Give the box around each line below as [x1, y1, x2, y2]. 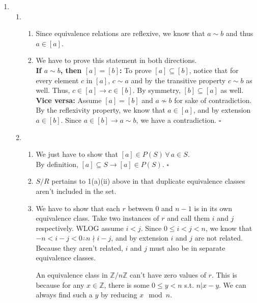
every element [36, 75, 79, 85]
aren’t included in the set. [36, 185, 117, 196]
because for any [36, 279, 84, 290]
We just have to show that [36, 149, 118, 159]
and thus [225, 28, 253, 39]
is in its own [194, 203, 232, 213]
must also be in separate [149, 242, 225, 253]
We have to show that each [36, 203, 120, 213]
